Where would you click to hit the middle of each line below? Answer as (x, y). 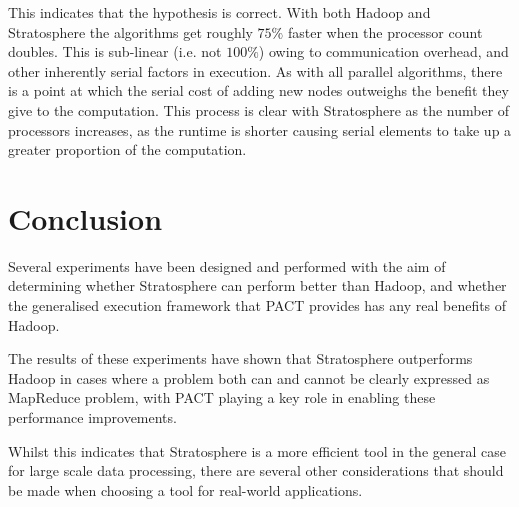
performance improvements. (92, 417)
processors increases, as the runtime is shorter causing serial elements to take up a (260, 129)
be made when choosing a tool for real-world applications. (185, 489)
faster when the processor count (385, 31)
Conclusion (85, 217)
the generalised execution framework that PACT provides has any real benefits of (257, 305)
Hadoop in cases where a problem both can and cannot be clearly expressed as (249, 377)
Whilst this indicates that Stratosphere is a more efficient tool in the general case (257, 450)
